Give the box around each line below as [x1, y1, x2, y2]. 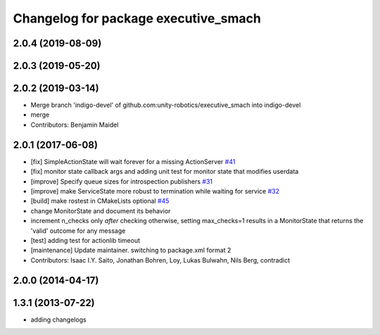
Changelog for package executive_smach [13, 11, 262, 26]
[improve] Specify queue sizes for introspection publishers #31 [30, 177, 213, 186]
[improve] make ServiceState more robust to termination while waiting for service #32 [30, 187, 279, 195]
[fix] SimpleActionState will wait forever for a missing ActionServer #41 [30, 157, 236, 165]
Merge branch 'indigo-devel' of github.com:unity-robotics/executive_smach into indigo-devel [30, 101, 301, 109]
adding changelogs [30, 315, 87, 324]
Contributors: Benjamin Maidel [30, 120, 119, 129]
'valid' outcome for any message [30, 226, 126, 235]
